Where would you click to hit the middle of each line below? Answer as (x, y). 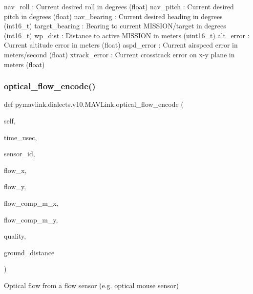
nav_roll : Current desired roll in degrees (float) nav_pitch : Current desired (119, 6)
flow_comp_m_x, (31, 203)
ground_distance (29, 252)
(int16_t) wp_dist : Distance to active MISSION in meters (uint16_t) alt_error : (127, 35)
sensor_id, (20, 154)
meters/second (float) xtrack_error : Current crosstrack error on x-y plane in (119, 54)
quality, (15, 236)
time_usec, (21, 137)
